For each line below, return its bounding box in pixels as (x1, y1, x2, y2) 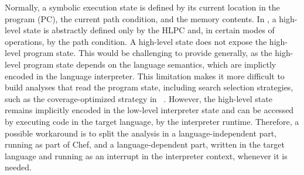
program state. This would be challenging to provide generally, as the (23, 47, 272, 59)
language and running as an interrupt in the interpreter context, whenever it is (5, 149, 288, 162)
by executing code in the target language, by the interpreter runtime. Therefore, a (5, 115, 299, 127)
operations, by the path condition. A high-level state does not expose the (5, 35, 267, 47)
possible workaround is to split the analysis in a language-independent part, (5, 127, 277, 139)
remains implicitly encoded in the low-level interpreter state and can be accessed (5, 104, 294, 116)
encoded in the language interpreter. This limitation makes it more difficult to (5, 69, 285, 82)
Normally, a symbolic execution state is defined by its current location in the (5, 1, 280, 13)
